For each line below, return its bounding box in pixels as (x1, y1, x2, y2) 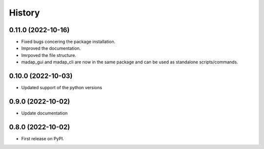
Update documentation (21, 110, 68, 116)
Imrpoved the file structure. (21, 52, 77, 58)
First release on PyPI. (21, 135, 65, 141)
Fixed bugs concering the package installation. (21, 39, 116, 45)
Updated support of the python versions (21, 85, 102, 91)
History (9, 7, 40, 18)
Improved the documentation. (21, 45, 81, 51)
